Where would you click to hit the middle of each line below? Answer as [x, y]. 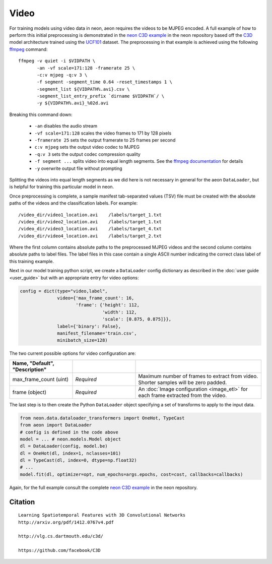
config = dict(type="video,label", [64, 291]
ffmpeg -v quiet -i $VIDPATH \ [57, 61]
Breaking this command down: [41, 114]
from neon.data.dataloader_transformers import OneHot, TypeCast [102, 418]
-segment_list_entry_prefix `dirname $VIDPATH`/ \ [101, 96]
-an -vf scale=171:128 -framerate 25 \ [86, 68]
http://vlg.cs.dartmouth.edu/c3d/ [61, 536]
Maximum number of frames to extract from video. [198, 376]
